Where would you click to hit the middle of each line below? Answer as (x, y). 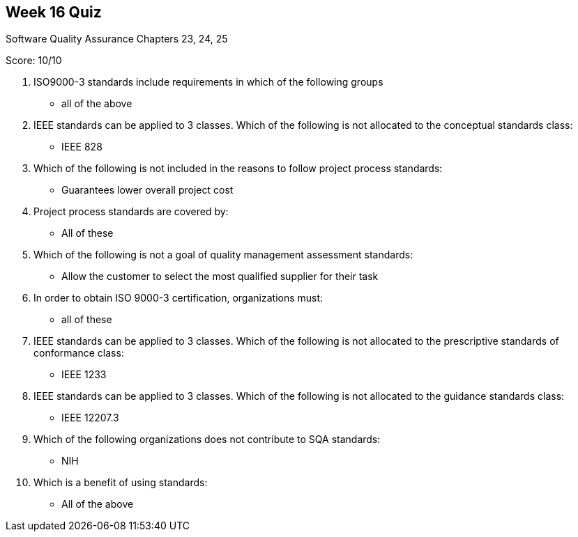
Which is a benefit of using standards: (121, 483)
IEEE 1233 (84, 375)
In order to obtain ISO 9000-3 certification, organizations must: (178, 298)
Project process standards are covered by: (131, 212)
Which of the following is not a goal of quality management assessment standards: (223, 255)
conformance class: (79, 353)
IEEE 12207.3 (90, 418)
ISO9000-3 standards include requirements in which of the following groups (208, 82)
